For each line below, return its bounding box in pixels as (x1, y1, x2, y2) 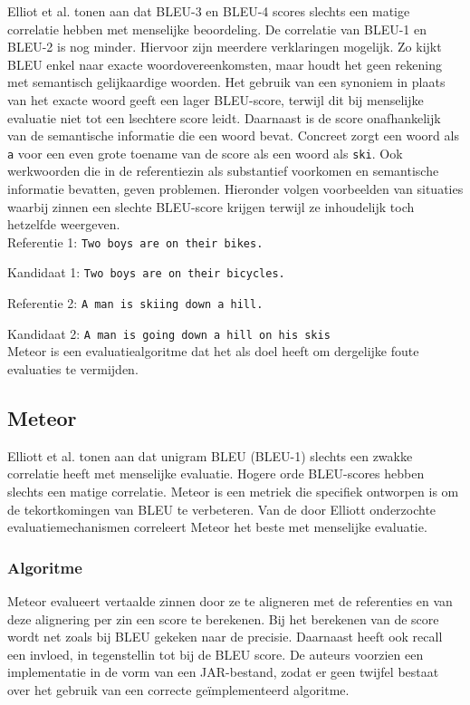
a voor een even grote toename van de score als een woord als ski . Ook (7, 143, 403, 162)
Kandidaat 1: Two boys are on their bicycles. (7, 263, 285, 282)
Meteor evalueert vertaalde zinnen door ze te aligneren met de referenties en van (7, 591, 453, 610)
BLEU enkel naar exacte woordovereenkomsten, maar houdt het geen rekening (7, 54, 442, 73)
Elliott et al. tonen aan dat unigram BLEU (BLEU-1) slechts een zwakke (7, 446, 413, 465)
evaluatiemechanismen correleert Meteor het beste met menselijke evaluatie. (7, 517, 427, 536)
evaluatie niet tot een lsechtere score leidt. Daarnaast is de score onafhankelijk (7, 108, 441, 127)
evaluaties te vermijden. (7, 360, 139, 378)
